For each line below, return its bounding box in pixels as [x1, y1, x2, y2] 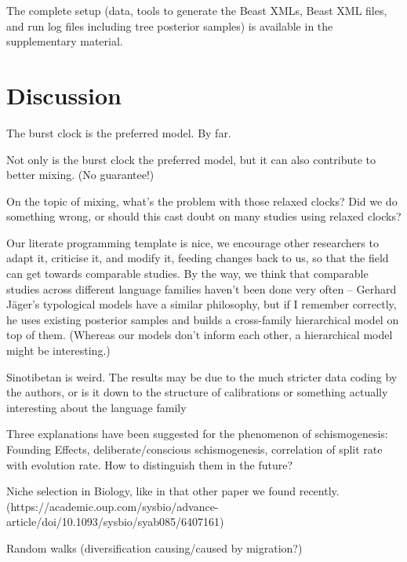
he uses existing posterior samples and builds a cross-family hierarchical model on [6, 311, 399, 327]
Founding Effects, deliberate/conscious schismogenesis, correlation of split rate [6, 441, 383, 457]
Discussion [6, 78, 122, 111]
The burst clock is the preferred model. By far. [6, 124, 231, 140]
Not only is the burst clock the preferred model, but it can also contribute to [6, 151, 376, 167]
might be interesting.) [6, 342, 111, 359]
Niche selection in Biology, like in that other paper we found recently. [6, 483, 340, 499]
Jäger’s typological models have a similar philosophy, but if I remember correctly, [6, 296, 397, 312]
